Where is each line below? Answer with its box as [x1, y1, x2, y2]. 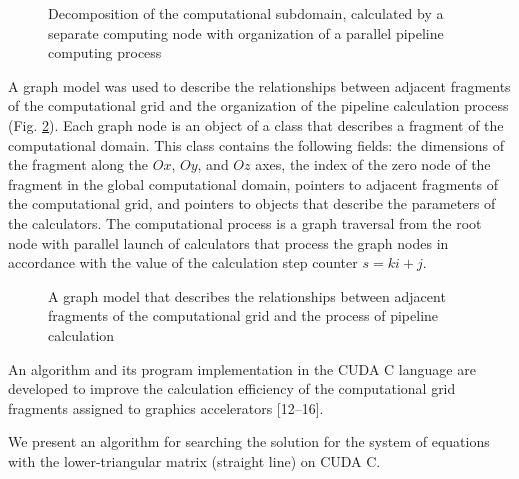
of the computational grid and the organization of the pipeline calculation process [8, 95, 509, 116]
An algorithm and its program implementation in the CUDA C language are [8, 358, 476, 379]
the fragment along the [8, 154, 149, 175]
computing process [48, 42, 162, 63]
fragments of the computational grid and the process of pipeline [48, 305, 439, 326]
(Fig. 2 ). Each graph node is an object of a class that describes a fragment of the [8, 114, 504, 135]
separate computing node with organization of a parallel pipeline [48, 22, 444, 43]
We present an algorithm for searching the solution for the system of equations [8, 431, 490, 452]
